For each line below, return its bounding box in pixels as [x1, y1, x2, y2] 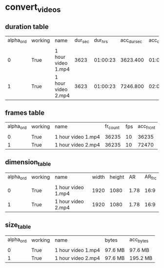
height [109, 173, 124, 180]
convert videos [5, 1, 61, 14]
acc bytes [129, 236, 149, 244]
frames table [5, 109, 45, 117]
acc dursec [120, 36, 143, 44]
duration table [5, 23, 49, 31]
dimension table [5, 158, 51, 168]
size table [5, 221, 31, 230]
